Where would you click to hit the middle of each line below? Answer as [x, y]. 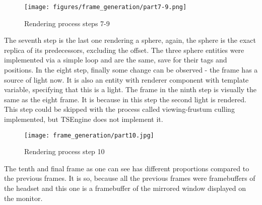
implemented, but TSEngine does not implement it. [84, 119]
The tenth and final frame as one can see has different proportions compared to [127, 168]
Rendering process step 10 [64, 151]
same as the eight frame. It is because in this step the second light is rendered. [125, 99]
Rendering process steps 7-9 [67, 23]
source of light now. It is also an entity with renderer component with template [126, 79]
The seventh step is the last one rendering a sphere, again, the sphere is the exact [130, 40]
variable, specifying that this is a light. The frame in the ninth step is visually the [130, 89]
